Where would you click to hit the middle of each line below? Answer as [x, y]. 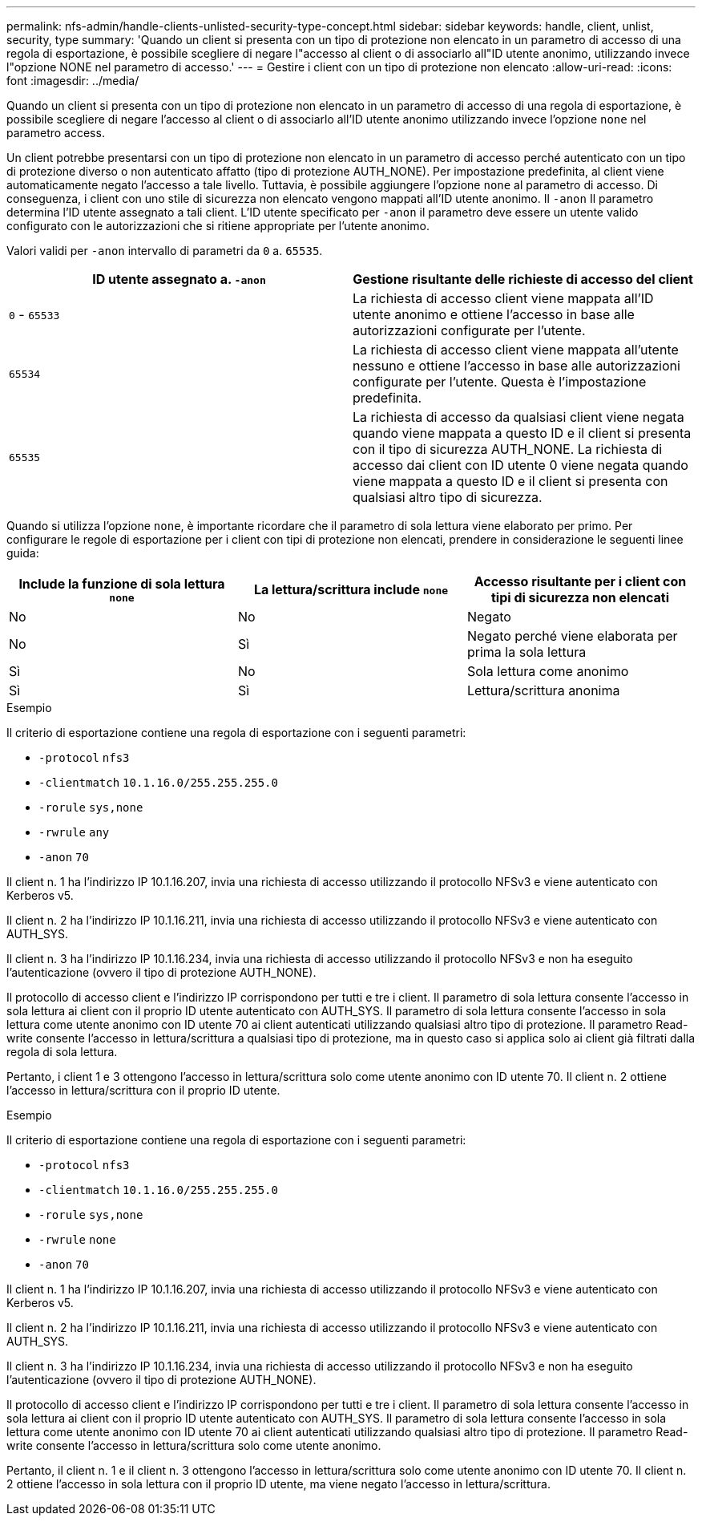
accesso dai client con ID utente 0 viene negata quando [520, 465]
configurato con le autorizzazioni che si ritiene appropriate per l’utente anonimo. [218, 226]
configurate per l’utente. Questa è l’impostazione [500, 382]
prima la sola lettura [526, 652]
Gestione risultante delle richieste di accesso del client [523, 279]
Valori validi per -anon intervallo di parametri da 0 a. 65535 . [165, 251]
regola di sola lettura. [62, 1052]
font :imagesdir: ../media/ [73, 81]
